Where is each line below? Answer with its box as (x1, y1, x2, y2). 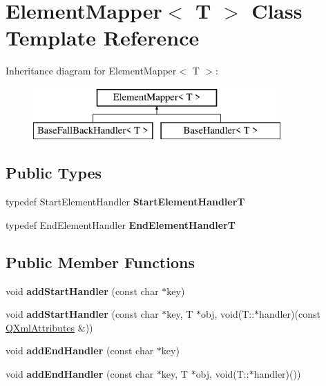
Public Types (6, 162, 102, 183)
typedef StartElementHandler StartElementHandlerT (6, 194, 245, 209)
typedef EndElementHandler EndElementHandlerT (6, 217, 236, 232)
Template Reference (6, 23, 200, 52)
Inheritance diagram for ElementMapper (6, 63, 177, 78)
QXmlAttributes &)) (6, 320, 93, 334)
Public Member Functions (6, 251, 195, 272)
